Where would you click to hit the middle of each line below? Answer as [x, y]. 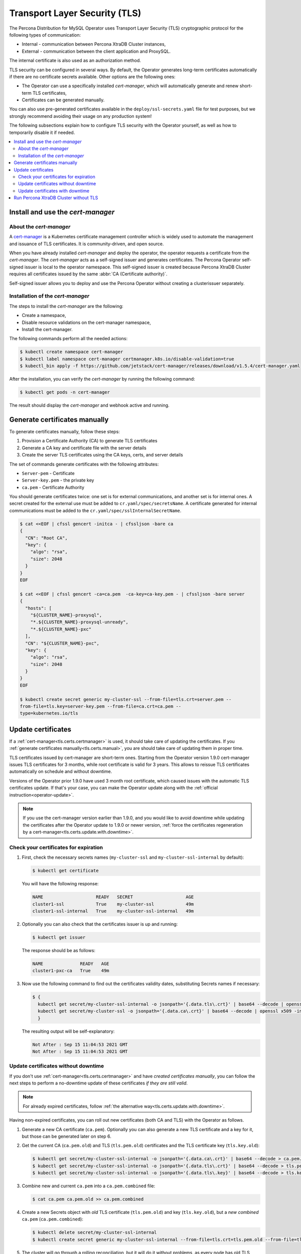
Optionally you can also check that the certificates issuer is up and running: [100, 924]
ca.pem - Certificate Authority [53, 487]
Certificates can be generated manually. [63, 100]
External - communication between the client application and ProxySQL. [96, 51]
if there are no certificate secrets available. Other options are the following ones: [92, 76]
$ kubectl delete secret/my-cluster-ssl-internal [95, 1232]
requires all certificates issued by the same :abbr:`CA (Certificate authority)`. [88, 274]
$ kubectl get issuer [59, 937]
